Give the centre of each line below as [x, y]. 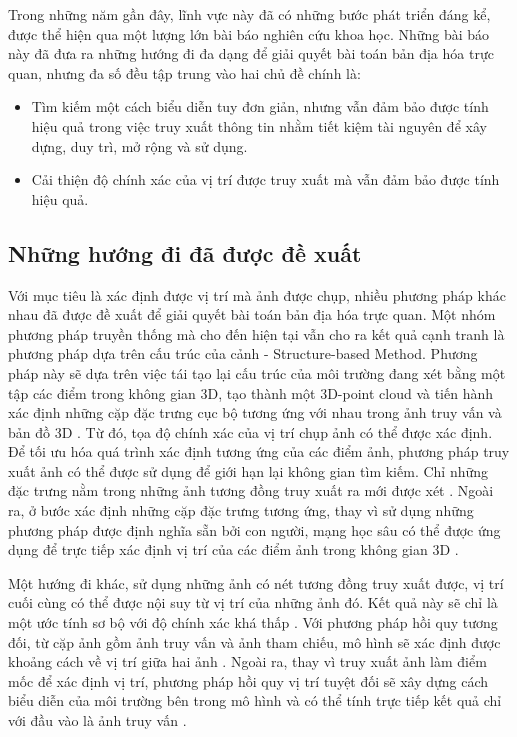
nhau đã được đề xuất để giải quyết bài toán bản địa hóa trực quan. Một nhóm [252, 314]
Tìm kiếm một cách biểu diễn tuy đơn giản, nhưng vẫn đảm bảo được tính [260, 106]
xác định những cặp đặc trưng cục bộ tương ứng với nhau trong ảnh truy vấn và [255, 412]
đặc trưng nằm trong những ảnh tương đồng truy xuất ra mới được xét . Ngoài [251, 490]
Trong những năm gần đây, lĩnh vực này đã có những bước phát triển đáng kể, [249, 14]
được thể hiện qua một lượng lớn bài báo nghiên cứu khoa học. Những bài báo [249, 33]
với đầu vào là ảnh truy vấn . [97, 720]
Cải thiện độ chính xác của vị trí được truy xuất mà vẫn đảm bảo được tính [265, 179]
